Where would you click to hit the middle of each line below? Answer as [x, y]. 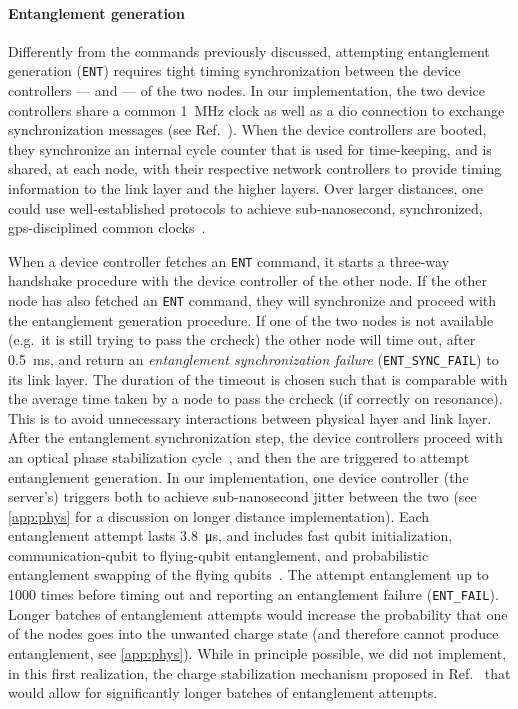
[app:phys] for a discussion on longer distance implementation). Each [219, 515]
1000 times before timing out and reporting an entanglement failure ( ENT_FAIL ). [253, 594]
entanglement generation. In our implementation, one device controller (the [238, 476]
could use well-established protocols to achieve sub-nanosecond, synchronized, [245, 207]
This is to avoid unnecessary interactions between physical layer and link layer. [250, 417]
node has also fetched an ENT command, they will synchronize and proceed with [252, 300]
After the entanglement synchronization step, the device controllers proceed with [255, 437]
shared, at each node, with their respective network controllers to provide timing [255, 168]
